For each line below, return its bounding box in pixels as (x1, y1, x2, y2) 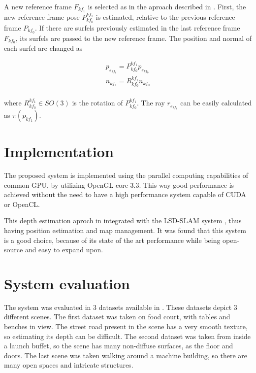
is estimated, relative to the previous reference (96, 11, 235, 22)
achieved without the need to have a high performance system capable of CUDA (4, 189, 246, 200)
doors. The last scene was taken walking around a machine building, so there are (4, 350, 248, 360)
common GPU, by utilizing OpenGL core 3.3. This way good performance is (4, 179, 234, 190)
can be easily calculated (180, 98, 252, 108)
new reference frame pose (4, 11, 80, 22)
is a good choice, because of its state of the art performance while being (4, 235, 221, 245)
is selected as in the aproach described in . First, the (88, 1, 246, 11)
